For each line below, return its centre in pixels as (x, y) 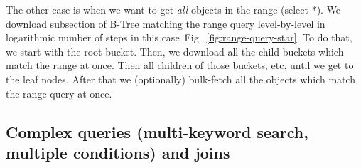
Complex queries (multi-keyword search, (157, 131)
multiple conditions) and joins (118, 152)
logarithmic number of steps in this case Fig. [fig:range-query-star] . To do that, (179, 37)
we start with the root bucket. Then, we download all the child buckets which (175, 51)
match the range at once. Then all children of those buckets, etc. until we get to (180, 65)
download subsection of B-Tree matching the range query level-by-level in (166, 23)
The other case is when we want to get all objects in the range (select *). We (173, 9)
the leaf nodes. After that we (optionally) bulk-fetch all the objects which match (181, 79)
